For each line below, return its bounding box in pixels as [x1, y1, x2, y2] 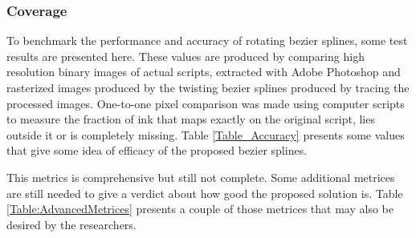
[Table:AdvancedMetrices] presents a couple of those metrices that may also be [6, 200, 394, 217]
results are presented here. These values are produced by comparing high [6, 47, 365, 64]
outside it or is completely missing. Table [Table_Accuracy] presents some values [6, 126, 405, 143]
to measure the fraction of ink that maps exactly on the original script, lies [6, 111, 375, 127]
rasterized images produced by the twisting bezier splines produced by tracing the [6, 79, 410, 95]
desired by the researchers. [6, 216, 137, 232]
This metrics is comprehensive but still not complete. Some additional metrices [6, 168, 395, 185]
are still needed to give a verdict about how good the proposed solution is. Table [6, 184, 403, 201]
